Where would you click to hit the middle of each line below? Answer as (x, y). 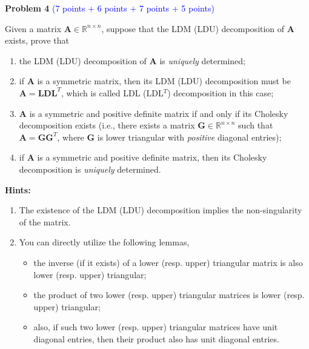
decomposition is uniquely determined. (90, 169)
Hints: (18, 189)
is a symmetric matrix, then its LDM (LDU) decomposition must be (164, 81)
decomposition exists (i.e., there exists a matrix (107, 125)
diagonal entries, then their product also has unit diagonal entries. (156, 338)
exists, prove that (37, 40)
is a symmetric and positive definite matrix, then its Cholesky (152, 157)
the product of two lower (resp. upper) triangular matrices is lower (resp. (169, 295)
